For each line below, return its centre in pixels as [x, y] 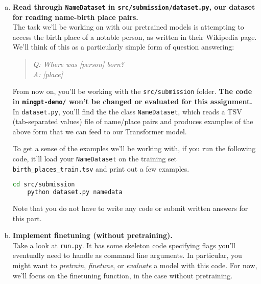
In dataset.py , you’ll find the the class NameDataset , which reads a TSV [127, 111]
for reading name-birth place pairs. [75, 17]
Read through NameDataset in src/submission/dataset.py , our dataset [134, 7]
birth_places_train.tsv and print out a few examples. [101, 168]
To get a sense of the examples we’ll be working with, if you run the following [134, 148]
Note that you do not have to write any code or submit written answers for [130, 208]
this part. [27, 218]
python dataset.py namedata [75, 192]
